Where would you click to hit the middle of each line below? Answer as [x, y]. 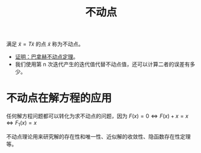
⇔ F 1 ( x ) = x [22, 124]
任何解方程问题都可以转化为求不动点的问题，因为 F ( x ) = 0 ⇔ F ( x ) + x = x [97, 116]
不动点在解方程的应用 [59, 98]
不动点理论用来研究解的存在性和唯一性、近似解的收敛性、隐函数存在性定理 [98, 136]
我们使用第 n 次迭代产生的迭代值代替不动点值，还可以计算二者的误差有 [102, 64]
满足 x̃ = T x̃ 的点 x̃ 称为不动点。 [45, 44]
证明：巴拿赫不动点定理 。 [47, 57]
